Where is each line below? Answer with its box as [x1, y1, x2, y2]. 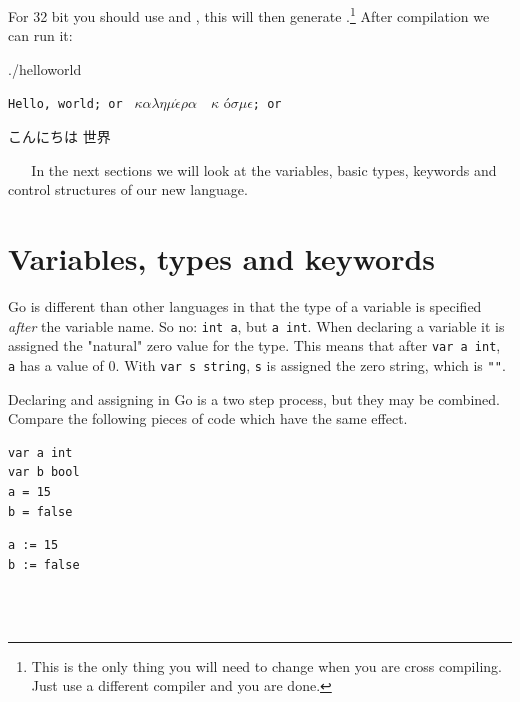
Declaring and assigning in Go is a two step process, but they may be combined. [8, 388, 500, 409]
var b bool [8, 465, 80, 480]
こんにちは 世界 [8, 126, 111, 147]
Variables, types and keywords [8, 238, 436, 279]
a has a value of [8, 354, 104, 375]
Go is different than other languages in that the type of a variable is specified [8, 296, 482, 316]
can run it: [8, 25, 73, 46]
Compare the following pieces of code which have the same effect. [8, 408, 408, 429]
